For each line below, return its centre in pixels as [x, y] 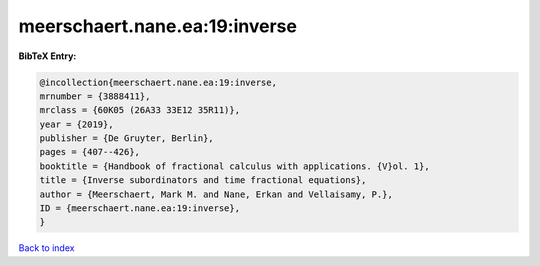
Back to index [46, 248]
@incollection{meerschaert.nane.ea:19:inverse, [158, 82]
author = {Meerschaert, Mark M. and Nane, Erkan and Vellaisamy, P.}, [216, 194]
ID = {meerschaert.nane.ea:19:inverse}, [139, 208]
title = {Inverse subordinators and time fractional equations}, [203, 180]
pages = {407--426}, [89, 152]
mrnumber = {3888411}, [95, 96]
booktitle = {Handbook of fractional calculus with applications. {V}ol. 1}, [234, 166]
